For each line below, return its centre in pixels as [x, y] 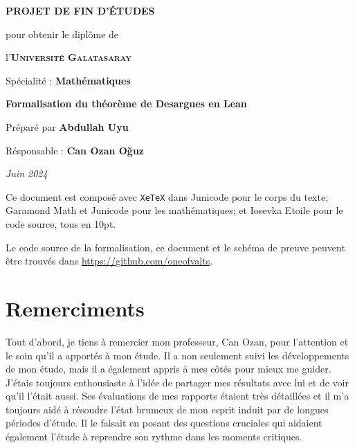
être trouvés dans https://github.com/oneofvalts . [109, 261]
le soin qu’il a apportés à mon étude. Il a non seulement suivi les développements [177, 355]
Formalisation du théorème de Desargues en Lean [126, 104]
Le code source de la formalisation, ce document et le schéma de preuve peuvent [175, 247]
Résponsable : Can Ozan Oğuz [75, 150]
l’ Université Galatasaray [69, 57]
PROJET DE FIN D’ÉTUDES [80, 10]
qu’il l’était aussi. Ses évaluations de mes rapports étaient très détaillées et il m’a [177, 396]
